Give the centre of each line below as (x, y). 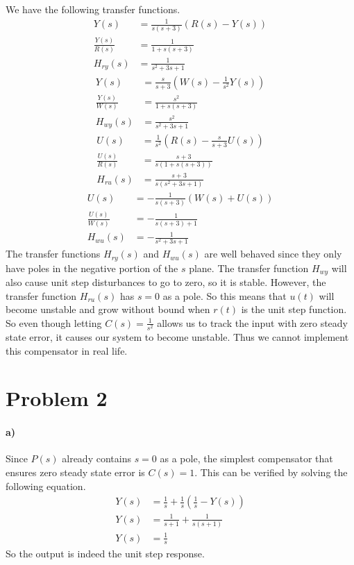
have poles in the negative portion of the (92, 268)
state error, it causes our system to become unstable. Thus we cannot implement (177, 337)
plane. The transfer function (249, 268)
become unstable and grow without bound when (108, 309)
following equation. (46, 486)
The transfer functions (53, 254)
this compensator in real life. (67, 350)
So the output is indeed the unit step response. (105, 553)
